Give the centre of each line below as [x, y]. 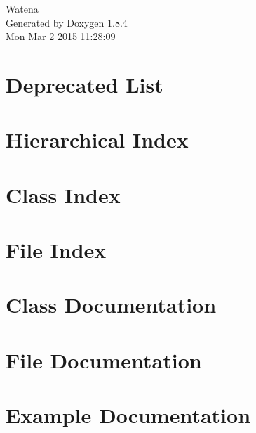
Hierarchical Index [97, 140]
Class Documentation [111, 305]
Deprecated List [85, 84]
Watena [22, 8]
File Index [56, 250]
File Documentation [104, 360]
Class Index [63, 194]
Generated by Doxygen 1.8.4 [67, 22]
